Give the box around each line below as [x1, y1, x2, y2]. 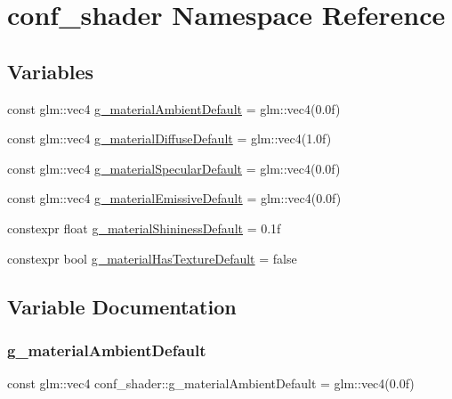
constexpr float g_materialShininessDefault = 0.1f [7, 218, 281, 237]
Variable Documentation [7, 292, 237, 320]
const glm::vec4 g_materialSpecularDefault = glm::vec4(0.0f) [7, 159, 341, 177]
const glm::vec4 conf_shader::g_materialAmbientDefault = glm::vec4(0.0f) [7, 374, 415, 393]
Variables [7, 57, 94, 85]
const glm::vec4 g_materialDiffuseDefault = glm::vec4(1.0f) [7, 129, 332, 148]
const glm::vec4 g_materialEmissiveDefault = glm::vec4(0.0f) [7, 189, 342, 208]
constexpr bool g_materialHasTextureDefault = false [7, 248, 297, 267]
